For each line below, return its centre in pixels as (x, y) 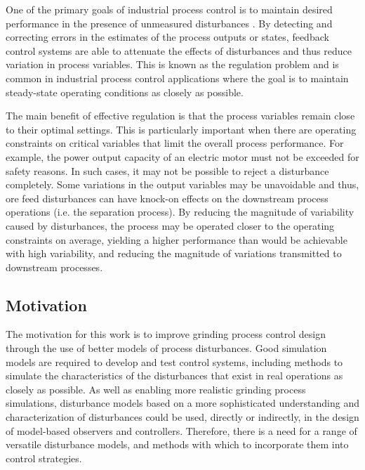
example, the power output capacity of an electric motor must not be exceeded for (182, 156)
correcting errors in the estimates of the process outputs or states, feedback (167, 37)
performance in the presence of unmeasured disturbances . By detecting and (169, 23)
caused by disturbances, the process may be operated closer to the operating (170, 225)
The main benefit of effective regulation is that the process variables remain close (180, 116)
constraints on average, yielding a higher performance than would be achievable (177, 239)
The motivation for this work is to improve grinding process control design (166, 334)
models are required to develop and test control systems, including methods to (174, 361)
